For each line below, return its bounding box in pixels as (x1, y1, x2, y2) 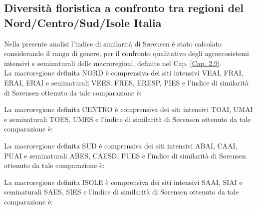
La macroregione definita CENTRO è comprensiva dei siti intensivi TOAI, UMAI (4, 104, 253, 114)
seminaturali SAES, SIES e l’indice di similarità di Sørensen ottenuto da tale (4, 186, 239, 197)
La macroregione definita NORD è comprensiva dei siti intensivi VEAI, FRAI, (4, 67, 244, 78)
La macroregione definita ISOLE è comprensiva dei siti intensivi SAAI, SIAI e (4, 176, 243, 187)
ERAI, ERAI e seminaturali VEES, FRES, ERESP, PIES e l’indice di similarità (4, 77, 249, 87)
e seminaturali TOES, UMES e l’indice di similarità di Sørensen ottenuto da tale (4, 113, 251, 124)
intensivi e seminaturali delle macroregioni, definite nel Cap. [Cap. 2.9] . (4, 57, 222, 68)
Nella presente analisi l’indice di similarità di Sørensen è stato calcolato (4, 38, 222, 48)
